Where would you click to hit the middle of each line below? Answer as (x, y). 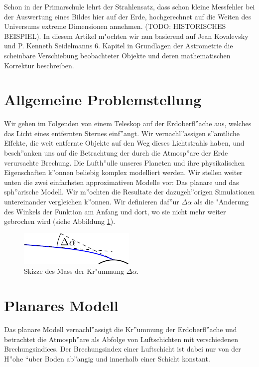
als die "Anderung (221, 202)
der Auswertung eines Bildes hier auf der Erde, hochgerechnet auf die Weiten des (128, 16)
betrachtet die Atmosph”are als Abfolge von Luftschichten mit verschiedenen (121, 339)
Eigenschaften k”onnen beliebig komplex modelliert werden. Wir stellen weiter (123, 172)
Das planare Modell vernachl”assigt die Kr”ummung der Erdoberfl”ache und (121, 329)
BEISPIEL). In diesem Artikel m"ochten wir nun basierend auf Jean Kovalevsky (126, 36)
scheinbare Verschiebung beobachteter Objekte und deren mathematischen (117, 55)
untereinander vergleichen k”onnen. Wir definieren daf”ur (92, 202)
